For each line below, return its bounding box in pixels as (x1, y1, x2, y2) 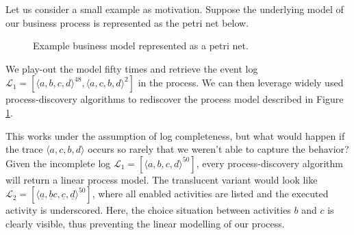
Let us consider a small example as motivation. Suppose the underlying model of (5, 2, 344, 16)
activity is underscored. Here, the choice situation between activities (5, 203, 291, 217)
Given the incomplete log (5, 156, 111, 170)
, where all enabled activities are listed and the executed (92, 186, 329, 201)
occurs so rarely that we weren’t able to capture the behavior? (88, 142, 349, 156)
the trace (5, 142, 43, 156)
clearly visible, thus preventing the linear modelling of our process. (5, 216, 285, 230)
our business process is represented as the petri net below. (5, 15, 249, 29)
